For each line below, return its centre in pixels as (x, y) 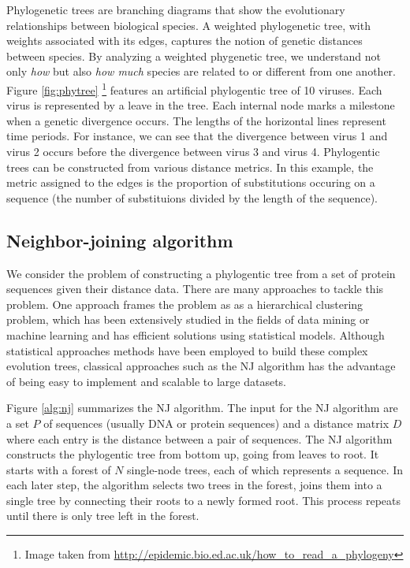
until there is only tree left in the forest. (103, 516)
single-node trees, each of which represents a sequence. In (265, 469)
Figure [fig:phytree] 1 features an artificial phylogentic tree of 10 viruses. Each (194, 88)
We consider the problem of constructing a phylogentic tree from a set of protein (201, 273)
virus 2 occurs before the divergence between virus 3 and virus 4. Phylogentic (193, 151)
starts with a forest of (59, 469)
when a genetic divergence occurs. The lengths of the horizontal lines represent (196, 120)
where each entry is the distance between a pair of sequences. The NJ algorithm (199, 438)
